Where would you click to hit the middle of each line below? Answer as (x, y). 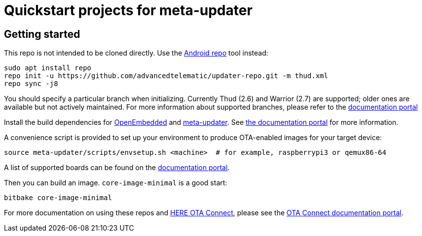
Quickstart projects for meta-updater (128, 10)
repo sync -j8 (31, 84)
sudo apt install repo (48, 68)
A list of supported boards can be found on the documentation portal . (117, 168)
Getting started (42, 34)
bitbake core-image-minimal (58, 198)
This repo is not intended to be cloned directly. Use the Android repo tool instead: (136, 53)
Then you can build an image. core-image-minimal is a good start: (116, 183)
